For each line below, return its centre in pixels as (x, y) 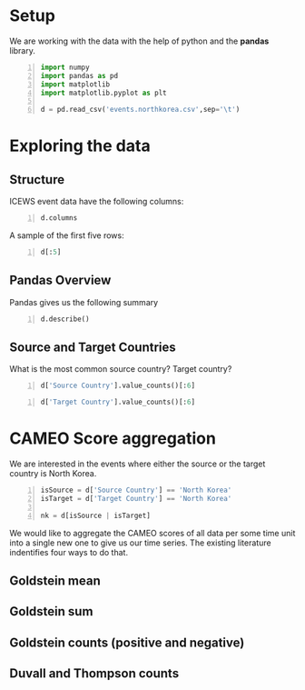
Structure (37, 180)
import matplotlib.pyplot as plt (103, 93)
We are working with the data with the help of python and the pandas (139, 41)
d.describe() (65, 319)
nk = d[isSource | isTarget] (96, 515)
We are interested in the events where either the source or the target (138, 464)
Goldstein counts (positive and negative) (127, 642)
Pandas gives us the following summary (84, 302)
